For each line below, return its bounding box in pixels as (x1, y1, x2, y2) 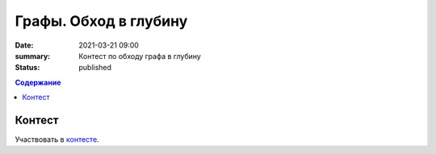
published (78, 63, 112, 73)
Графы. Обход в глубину (15, 12, 188, 30)
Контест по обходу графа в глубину (78, 51, 201, 60)
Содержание (15, 77, 61, 87)
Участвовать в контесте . (15, 135, 100, 144)
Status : (15, 63, 40, 73)
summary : (15, 51, 51, 60)
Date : (15, 40, 34, 50)
